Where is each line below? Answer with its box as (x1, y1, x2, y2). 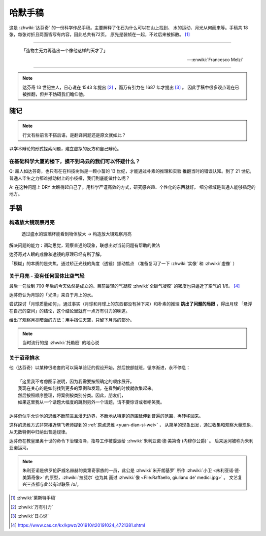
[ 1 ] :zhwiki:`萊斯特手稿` (10, 495, 57, 501)
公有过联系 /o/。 (48, 481, 81, 487)
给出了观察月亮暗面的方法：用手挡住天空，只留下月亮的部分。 (9, 317, 134, 323)
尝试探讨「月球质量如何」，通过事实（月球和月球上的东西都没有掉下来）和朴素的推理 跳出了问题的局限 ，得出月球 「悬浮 (9, 301, 252, 307)
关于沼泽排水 (9, 354, 40, 361)
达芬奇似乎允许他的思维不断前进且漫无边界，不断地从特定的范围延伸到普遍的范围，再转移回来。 (9, 413, 203, 419)
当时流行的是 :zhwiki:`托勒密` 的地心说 (22, 340, 100, 346)
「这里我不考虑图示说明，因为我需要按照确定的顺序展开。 (18, 378, 134, 384)
